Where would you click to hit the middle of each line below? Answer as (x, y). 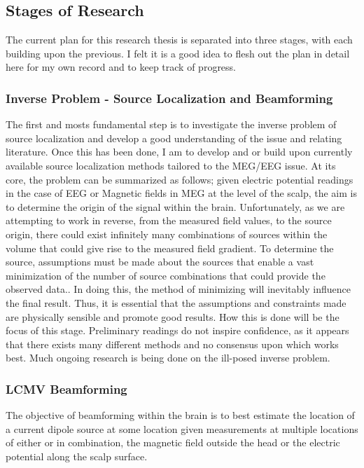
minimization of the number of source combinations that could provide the (166, 275)
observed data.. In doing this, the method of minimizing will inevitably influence (178, 289)
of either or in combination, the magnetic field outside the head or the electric (173, 442)
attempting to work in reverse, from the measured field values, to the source (169, 220)
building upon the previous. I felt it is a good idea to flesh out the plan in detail (178, 53)
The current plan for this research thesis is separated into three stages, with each (179, 40)
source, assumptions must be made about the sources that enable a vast (160, 262)
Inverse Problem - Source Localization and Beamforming (169, 98)
